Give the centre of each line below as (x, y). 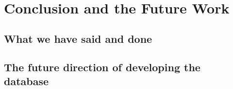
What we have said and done (78, 38)
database (26, 81)
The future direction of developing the (102, 67)
